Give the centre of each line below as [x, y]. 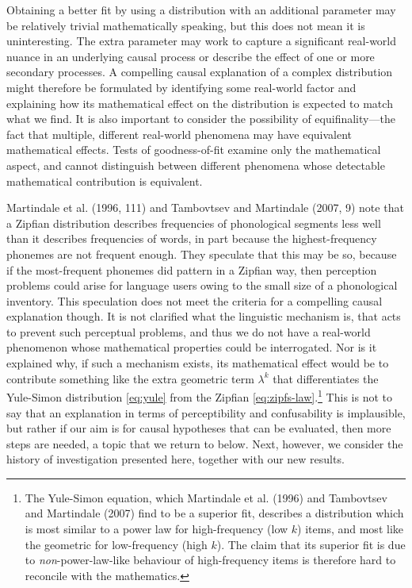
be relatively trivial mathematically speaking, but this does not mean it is [186, 25]
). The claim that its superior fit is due [311, 544]
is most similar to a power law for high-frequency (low [156, 529]
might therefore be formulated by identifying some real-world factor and [181, 87]
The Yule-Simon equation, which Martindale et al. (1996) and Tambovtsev [206, 497]
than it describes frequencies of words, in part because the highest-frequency [192, 238]
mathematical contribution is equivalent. [105, 181]
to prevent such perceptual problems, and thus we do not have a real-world [189, 331]
